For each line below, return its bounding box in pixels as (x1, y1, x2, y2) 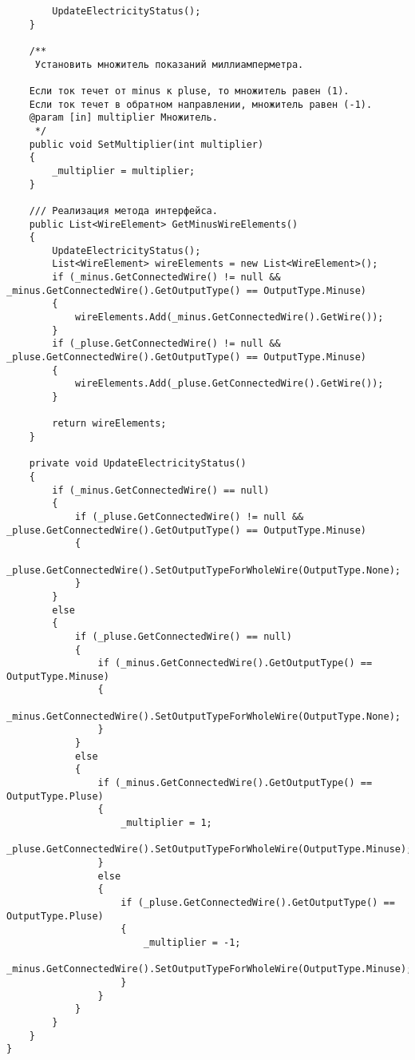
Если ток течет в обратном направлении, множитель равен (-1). (29, 98, 373, 110)
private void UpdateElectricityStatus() (29, 458, 247, 470)
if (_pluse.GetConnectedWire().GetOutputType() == (121, 896, 395, 908)
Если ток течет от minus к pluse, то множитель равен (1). (29, 85, 350, 97)
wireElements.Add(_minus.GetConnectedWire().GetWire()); (74, 312, 384, 324)
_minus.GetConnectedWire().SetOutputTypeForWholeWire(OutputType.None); (6, 710, 401, 722)
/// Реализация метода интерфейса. (29, 204, 218, 216)
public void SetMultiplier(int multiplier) (29, 138, 264, 150)
